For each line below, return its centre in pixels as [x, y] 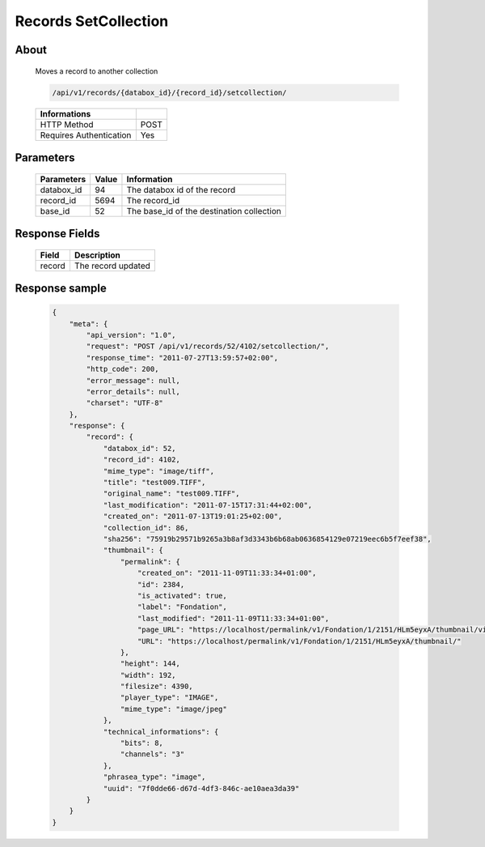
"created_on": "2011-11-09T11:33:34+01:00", [227, 573]
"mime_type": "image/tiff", [158, 471]
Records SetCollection [92, 21]
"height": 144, [150, 664]
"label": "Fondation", [183, 607]
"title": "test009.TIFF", [154, 483]
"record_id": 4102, [142, 460]
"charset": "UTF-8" [124, 403]
